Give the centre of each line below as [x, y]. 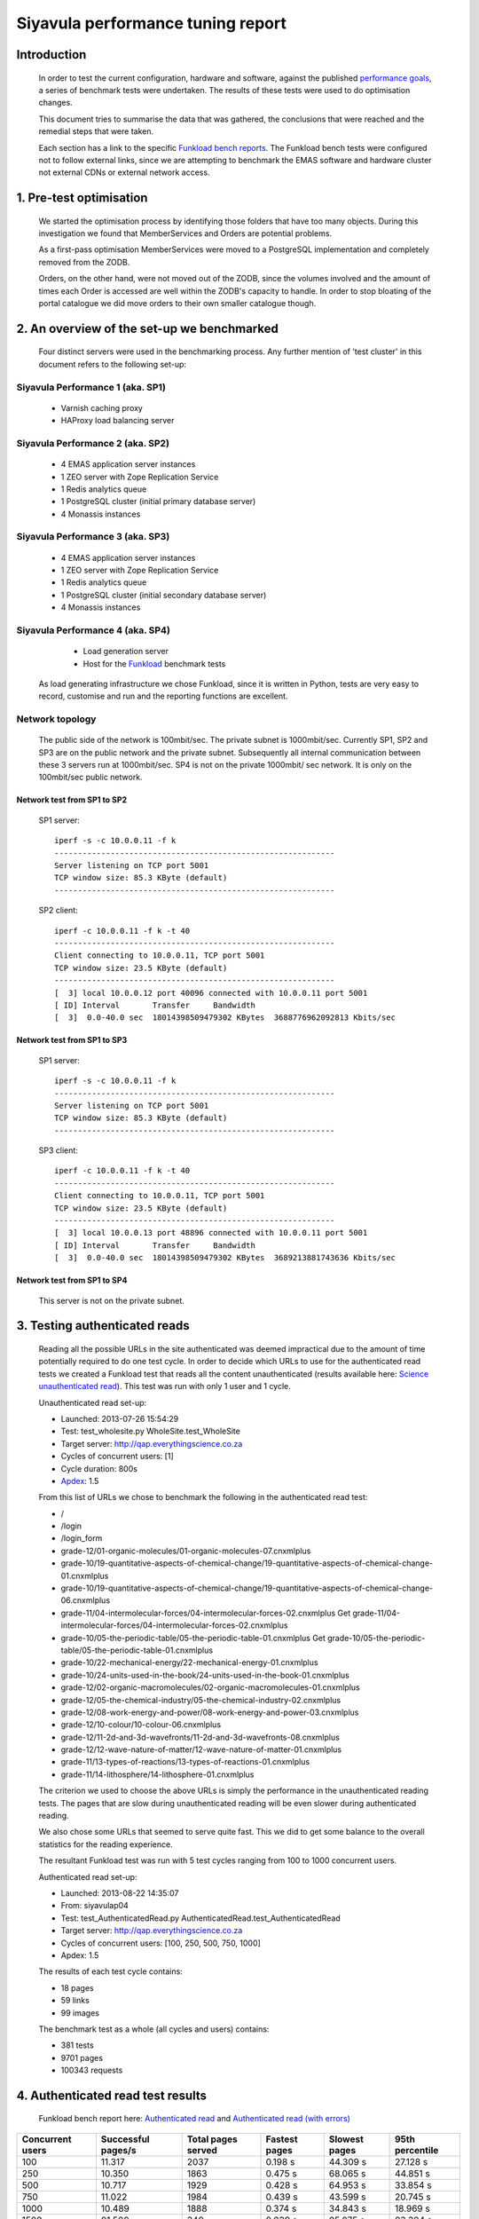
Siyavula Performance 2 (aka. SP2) [93, 443]
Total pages [212, 2139]
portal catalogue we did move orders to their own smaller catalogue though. [177, 304]
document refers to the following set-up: [112, 364]
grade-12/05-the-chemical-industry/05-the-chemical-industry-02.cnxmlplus [201, 1700]
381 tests [77, 2045]
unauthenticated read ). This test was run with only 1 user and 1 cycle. [165, 1386]
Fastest [282, 2139]
